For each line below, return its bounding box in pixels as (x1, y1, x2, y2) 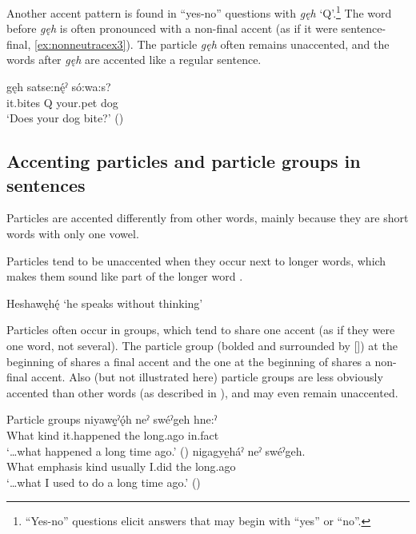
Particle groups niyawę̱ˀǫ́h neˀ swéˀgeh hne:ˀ (6, 411, 218, 428)
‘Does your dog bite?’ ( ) (6, 110, 124, 126)
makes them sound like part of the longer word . (6, 268, 243, 285)
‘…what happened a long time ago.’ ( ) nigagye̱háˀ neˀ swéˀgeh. (6, 442, 306, 459)
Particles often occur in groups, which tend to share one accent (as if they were (6, 321, 395, 338)
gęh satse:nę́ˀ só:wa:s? (6, 78, 111, 95)
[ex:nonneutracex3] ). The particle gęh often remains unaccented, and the (34, 35, 390, 52)
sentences (6, 172, 86, 197)
